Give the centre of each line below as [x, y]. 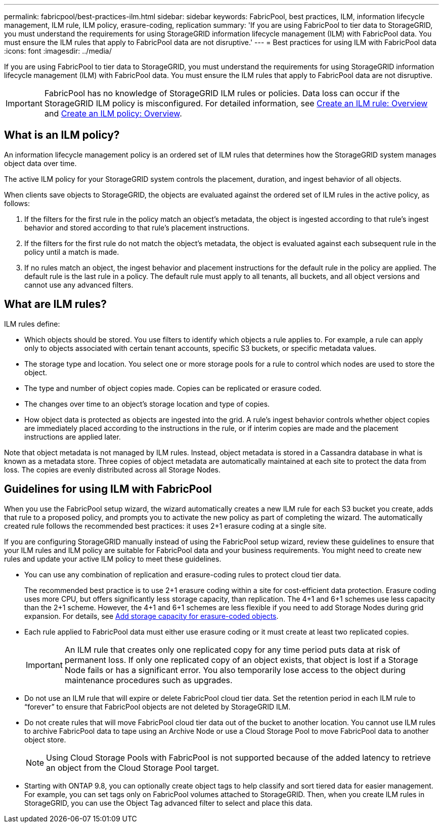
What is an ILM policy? [62, 135]
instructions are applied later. [73, 437]
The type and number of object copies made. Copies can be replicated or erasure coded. [173, 388]
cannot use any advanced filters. [79, 285]
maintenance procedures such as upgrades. [148, 680]
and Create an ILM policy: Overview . [113, 113]
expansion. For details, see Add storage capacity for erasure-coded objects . [151, 616]
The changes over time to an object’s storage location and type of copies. [147, 404]
